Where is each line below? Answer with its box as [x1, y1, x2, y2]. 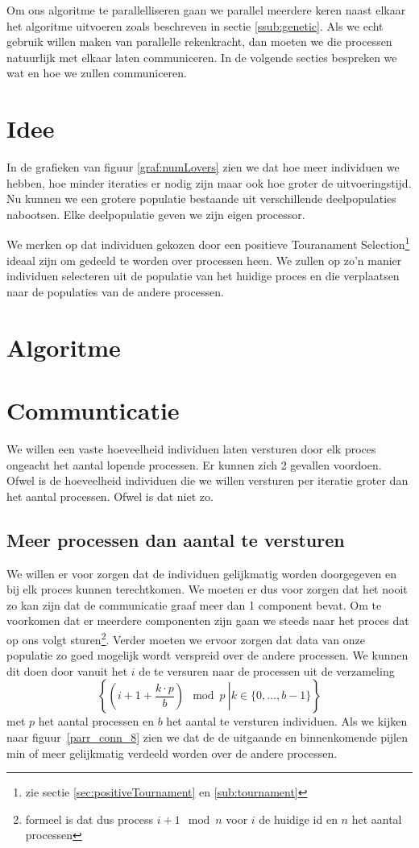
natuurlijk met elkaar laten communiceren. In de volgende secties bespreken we [6, 48, 397, 65]
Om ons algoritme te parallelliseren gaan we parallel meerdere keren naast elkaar [6, 2, 406, 18]
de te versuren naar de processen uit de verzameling [139, 662, 395, 679]
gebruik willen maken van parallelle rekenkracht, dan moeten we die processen [6, 33, 392, 50]
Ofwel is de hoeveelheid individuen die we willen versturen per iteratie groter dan [6, 472, 409, 489]
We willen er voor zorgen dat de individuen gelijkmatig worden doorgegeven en [6, 565, 396, 581]
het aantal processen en [38, 713, 154, 730]
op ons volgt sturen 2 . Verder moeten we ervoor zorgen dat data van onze [6, 628, 365, 647]
